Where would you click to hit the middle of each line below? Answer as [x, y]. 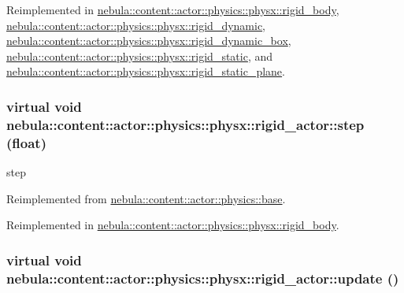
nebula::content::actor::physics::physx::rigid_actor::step [185, 124]
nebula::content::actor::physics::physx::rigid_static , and [140, 56]
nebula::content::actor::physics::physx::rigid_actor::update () [203, 278]
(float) [26, 142]
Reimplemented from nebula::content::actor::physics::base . [146, 198]
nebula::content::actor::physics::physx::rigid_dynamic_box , [149, 41]
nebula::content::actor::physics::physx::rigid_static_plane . [146, 71]
